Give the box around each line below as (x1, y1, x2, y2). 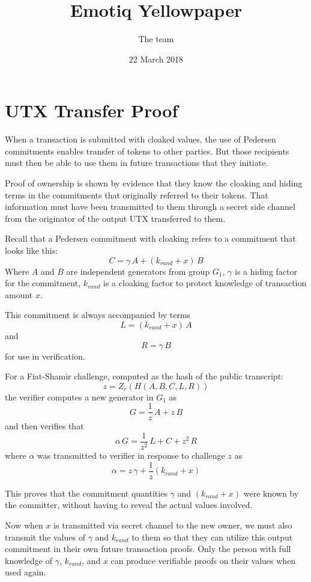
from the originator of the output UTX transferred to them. (5, 212, 226, 224)
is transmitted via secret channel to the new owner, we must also (53, 518, 292, 531)
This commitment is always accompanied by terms (5, 308, 191, 321)
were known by (243, 486, 299, 499)
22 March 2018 (128, 52, 184, 65)
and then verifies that (5, 420, 84, 432)
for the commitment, (5, 277, 81, 289)
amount (5, 288, 33, 301)
